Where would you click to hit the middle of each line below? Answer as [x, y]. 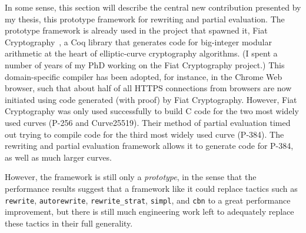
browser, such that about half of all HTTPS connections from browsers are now [148, 88]
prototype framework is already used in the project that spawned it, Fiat [136, 30]
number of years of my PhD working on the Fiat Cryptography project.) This [145, 64]
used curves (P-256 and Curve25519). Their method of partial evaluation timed [148, 122]
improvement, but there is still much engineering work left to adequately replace [149, 212]
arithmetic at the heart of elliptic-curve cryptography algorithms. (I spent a [141, 53]
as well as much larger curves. [58, 157]
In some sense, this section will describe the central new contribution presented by [153, 7]
